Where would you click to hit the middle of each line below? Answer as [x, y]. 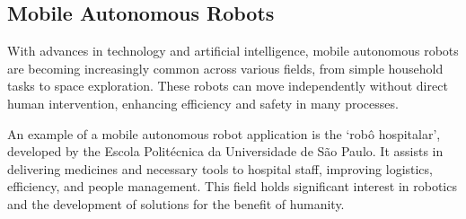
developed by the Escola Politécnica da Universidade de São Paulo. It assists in [225, 151]
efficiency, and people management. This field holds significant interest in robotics [232, 186]
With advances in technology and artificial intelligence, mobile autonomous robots [233, 51]
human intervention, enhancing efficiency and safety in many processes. [203, 103]
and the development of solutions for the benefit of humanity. [176, 203]
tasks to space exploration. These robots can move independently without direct [228, 86]
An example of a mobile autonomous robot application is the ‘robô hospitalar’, [224, 133]
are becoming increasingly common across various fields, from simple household [225, 68]
